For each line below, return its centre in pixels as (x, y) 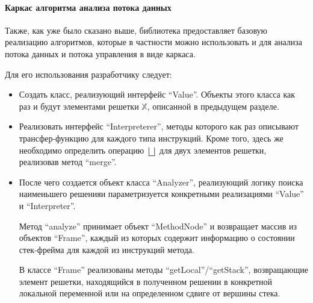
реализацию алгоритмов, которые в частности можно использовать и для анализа (153, 42)
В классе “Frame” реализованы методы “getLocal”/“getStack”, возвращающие (163, 270)
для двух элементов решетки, (213, 150)
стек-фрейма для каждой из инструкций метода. (107, 249)
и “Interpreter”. (47, 205)
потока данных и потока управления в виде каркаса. (100, 53)
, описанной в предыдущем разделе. (213, 106)
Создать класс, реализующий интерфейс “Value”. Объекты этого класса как (157, 94)
